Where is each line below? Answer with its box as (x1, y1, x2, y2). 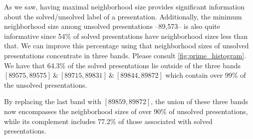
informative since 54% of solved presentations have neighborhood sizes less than (4, 30, 248, 41)
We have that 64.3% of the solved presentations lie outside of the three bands (4, 60, 241, 70)
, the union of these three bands (151, 96, 249, 107)
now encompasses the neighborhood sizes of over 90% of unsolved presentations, (4, 106, 248, 116)
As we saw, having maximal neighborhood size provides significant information (4, 1, 245, 11)
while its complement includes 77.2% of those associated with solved (4, 116, 213, 126)
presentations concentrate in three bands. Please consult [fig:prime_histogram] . (4, 50, 247, 60)
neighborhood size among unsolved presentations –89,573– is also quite (4, 21, 220, 31)
